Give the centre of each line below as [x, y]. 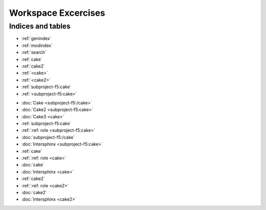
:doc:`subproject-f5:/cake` [48, 137]
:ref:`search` [34, 52]
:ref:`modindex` [37, 45]
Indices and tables [40, 26]
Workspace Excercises [57, 13]
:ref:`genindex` [36, 38]
